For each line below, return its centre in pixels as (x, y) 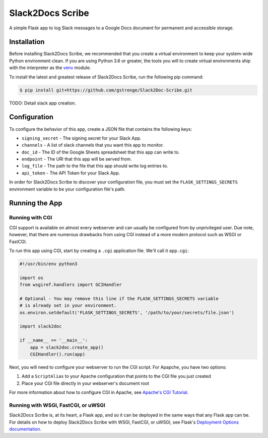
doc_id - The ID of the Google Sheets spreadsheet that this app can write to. (101, 152)
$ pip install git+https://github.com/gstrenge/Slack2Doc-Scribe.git (106, 90)
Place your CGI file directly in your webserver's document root (85, 383)
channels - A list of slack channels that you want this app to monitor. (93, 145)
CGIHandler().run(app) (58, 354)
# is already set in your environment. (68, 306)
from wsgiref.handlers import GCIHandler (71, 285)
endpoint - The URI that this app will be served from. (77, 159)
